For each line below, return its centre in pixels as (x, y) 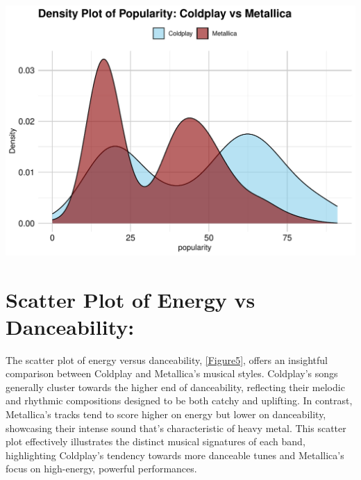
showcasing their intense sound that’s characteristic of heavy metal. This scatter (176, 428)
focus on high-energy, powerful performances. (101, 469)
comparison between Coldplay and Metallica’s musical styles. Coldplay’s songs (172, 373)
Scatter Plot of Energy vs (131, 299)
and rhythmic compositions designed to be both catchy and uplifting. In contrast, (179, 400)
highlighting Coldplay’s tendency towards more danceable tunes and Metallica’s (175, 455)
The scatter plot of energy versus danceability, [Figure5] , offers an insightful (167, 359)
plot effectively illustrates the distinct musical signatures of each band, (156, 441)
